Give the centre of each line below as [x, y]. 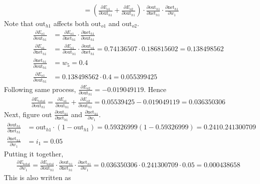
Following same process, [40, 89]
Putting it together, [34, 153]
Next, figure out [28, 114]
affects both [71, 23]
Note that [19, 23]
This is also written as [37, 177]
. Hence [155, 89]
